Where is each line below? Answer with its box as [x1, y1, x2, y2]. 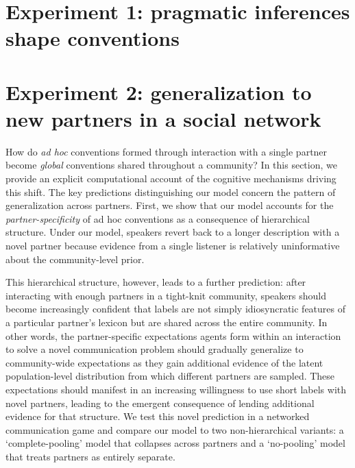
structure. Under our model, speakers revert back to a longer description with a [5, 225, 340, 239]
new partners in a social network [5, 104, 321, 132]
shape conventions [5, 24, 180, 52]
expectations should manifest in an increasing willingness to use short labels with [5, 382, 346, 396]
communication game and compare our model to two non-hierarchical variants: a [5, 422, 344, 436]
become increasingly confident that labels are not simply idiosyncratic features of [5, 301, 345, 316]
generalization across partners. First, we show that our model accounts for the [5, 198, 334, 212]
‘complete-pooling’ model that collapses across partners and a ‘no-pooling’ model [5, 436, 345, 450]
